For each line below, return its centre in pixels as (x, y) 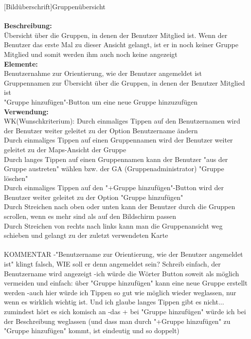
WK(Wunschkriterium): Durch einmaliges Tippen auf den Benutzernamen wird (122, 121)
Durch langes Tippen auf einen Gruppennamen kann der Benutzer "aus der (116, 159)
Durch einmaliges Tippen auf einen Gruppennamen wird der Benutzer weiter (118, 140)
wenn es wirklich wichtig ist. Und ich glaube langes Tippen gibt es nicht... (114, 302)
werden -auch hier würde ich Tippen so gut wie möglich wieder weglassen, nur (120, 292)
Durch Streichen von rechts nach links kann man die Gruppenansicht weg (113, 225)
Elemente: (21, 63)
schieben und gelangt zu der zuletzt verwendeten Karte (86, 235)
